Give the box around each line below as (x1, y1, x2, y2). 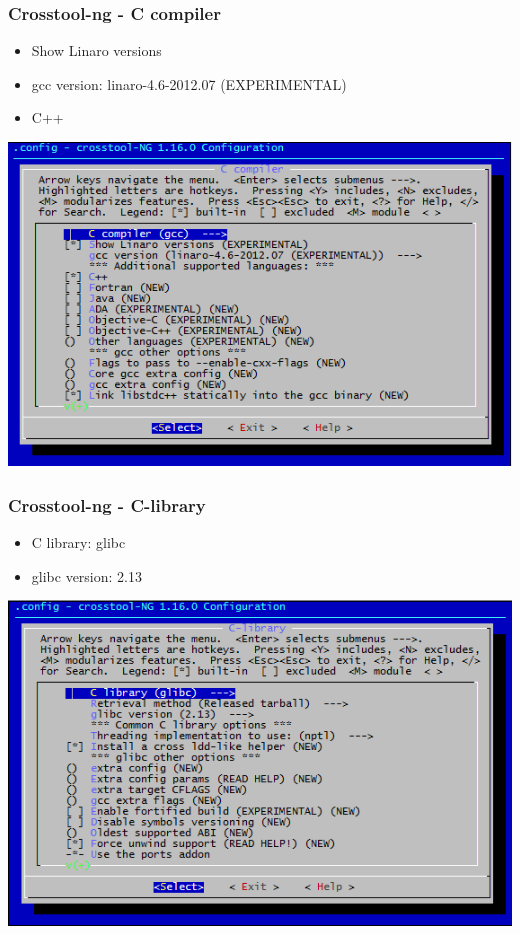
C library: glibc (31, 532, 126, 553)
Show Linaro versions (31, 40, 162, 61)
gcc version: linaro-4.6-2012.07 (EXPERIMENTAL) (31, 73, 347, 94)
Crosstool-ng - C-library (8, 492, 206, 517)
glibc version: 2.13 (31, 565, 142, 586)
